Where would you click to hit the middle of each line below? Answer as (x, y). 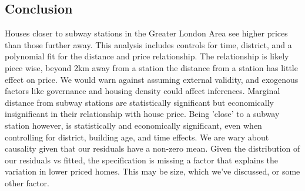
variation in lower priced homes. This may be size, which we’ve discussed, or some (152, 171)
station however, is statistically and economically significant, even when (133, 125)
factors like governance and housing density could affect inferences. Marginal (143, 91)
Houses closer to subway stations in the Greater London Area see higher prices (146, 33)
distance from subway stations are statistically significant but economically (139, 102)
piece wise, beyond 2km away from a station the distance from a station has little (151, 67)
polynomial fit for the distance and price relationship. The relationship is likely (147, 56)
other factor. (27, 182)
